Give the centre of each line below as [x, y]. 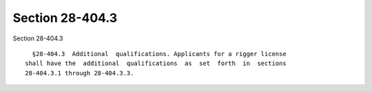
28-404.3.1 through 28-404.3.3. [80, 73]
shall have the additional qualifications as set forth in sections [156, 64]
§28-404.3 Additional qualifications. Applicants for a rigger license [159, 54]
